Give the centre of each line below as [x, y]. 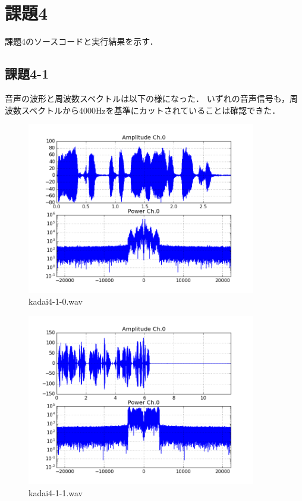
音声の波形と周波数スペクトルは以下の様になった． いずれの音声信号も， [147, 98]
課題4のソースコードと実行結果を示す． [81, 41]
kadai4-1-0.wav [56, 301]
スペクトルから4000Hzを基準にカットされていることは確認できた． [151, 110]
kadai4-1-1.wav [56, 492]
